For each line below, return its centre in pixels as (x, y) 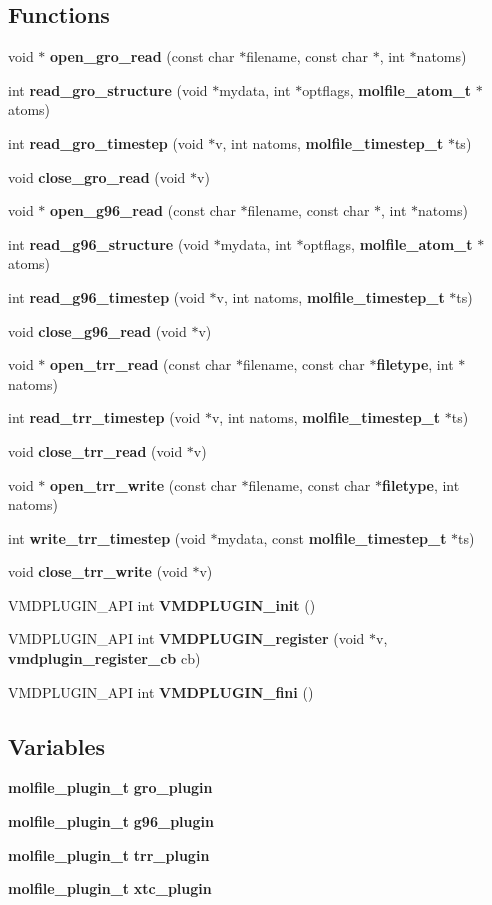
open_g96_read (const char (143, 210)
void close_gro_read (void (97, 176)
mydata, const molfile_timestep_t (332, 537)
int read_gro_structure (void (108, 89)
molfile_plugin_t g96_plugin (111, 821)
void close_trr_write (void (98, 571)
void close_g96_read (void (97, 330)
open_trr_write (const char (143, 484)
